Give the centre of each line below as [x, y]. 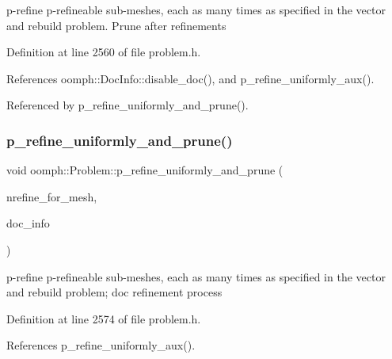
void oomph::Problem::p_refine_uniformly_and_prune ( [145, 170]
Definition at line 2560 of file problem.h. [104, 52]
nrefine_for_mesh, [52, 196]
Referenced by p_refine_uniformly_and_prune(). [127, 105]
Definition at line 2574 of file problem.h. [104, 318]
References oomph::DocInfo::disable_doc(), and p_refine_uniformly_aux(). [190, 78]
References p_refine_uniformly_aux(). [101, 345]
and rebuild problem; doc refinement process [114, 292]
